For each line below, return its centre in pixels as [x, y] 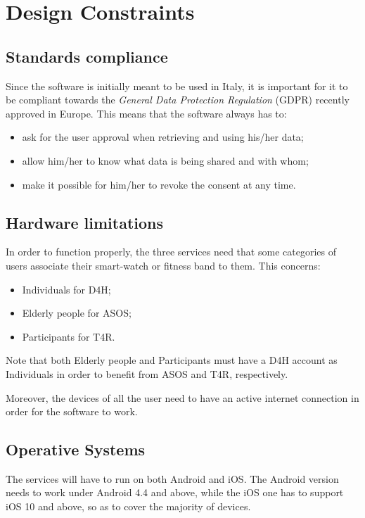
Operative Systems [76, 449]
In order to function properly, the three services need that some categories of [171, 252]
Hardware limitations [85, 222]
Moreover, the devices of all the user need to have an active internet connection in [182, 397]
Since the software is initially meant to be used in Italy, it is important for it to [177, 86]
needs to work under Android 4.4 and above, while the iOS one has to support [175, 492]
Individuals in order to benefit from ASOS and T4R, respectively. [147, 373]
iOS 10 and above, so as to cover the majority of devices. [128, 506]
